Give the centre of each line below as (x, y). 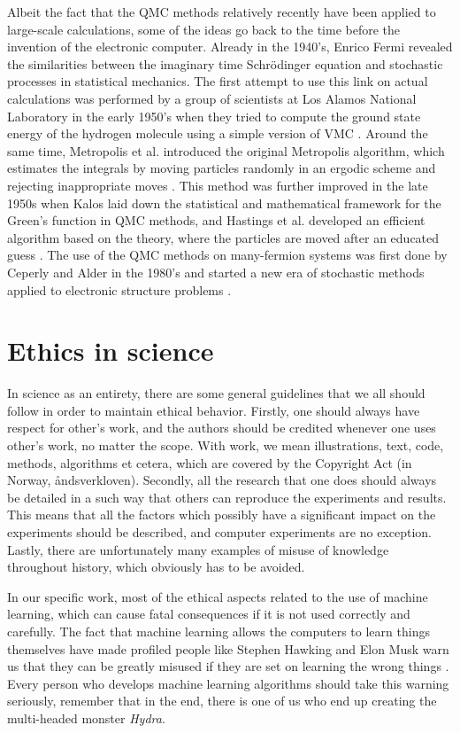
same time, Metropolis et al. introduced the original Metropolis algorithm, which (226, 150)
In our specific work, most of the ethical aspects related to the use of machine (218, 596)
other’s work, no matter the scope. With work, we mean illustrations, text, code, (226, 445)
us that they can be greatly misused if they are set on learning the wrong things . (228, 666)
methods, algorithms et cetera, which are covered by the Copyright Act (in (210, 462)
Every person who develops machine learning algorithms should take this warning (228, 683)
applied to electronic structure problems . (119, 289)
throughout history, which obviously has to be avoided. (156, 567)
